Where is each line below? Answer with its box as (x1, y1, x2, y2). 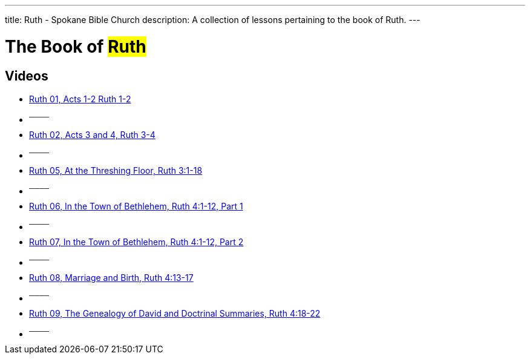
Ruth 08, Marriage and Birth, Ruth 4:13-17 (29, 272, 194, 283)
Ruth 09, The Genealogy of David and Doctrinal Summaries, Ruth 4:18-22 (29, 308, 321, 318)
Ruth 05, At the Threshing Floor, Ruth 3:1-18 (29, 165, 203, 176)
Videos (5, 68, 48, 84)
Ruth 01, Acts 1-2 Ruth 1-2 (29, 93, 131, 104)
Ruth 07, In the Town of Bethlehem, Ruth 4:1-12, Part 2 (29, 236, 244, 247)
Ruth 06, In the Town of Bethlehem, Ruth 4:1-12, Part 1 (29, 200, 243, 211)
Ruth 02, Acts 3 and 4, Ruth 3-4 (29, 129, 155, 140)
